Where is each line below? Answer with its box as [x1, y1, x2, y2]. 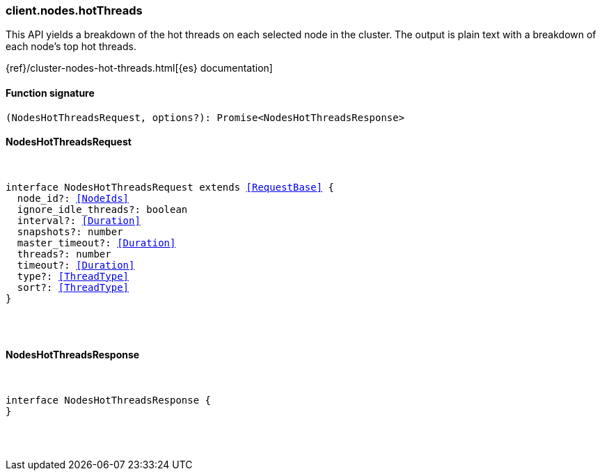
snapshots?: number [17, 225, 123, 237]
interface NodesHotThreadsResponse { [6, 395, 212, 406]
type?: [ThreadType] [17, 270, 129, 282]
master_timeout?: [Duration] [17, 237, 176, 248]
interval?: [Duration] [17, 214, 141, 226]
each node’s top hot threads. [6, 40, 136, 53]
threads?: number [17, 248, 111, 260]
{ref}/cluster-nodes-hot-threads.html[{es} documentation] [6, 62, 273, 74]
